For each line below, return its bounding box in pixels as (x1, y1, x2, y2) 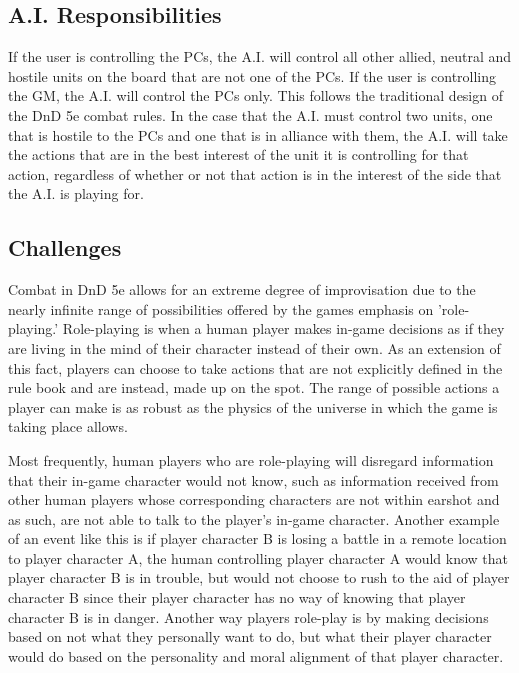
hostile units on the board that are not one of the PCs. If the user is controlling (8, 65, 497, 86)
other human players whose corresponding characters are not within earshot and (8, 489, 500, 510)
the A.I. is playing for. (8, 183, 144, 204)
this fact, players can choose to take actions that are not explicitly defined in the (8, 357, 503, 378)
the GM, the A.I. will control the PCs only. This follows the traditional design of (8, 85, 503, 106)
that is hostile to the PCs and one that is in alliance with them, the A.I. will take (8, 124, 508, 145)
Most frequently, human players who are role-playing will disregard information (8, 449, 494, 470)
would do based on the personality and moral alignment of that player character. (8, 645, 504, 666)
